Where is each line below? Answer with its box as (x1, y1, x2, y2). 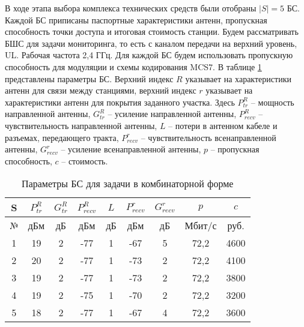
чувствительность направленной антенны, (5, 119, 157, 131)
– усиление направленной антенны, (108, 107, 237, 120)
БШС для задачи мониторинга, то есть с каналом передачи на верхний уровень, (5, 37, 297, 49)
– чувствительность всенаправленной (141, 131, 276, 143)
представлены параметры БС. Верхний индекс (5, 72, 174, 85)
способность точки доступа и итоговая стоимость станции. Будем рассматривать (5, 25, 299, 38)
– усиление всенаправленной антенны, (61, 143, 201, 155)
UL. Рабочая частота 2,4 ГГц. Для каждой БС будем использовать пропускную (5, 49, 293, 61)
